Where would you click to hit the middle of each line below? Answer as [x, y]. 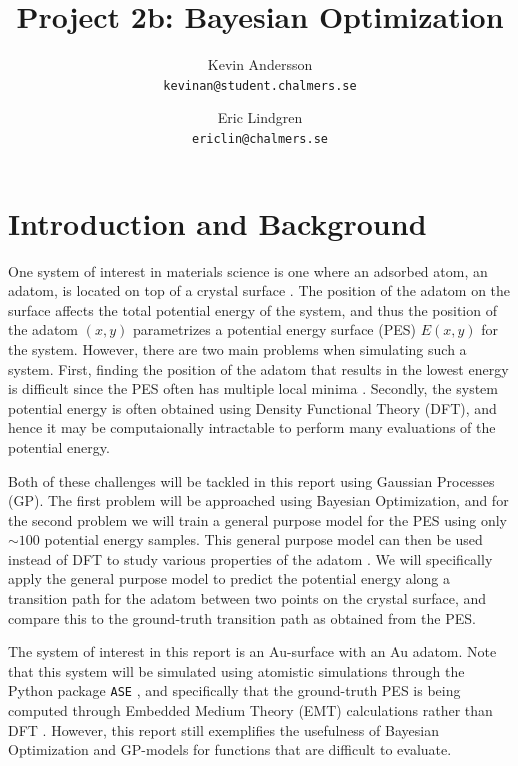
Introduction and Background [217, 222]
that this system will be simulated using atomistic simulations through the [236, 670]
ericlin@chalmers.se [260, 138]
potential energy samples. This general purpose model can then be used [263, 539]
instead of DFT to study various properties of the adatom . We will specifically [250, 558]
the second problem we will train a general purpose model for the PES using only [257, 519]
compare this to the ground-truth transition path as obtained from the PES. [242, 617]
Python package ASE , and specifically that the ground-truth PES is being [234, 690]
